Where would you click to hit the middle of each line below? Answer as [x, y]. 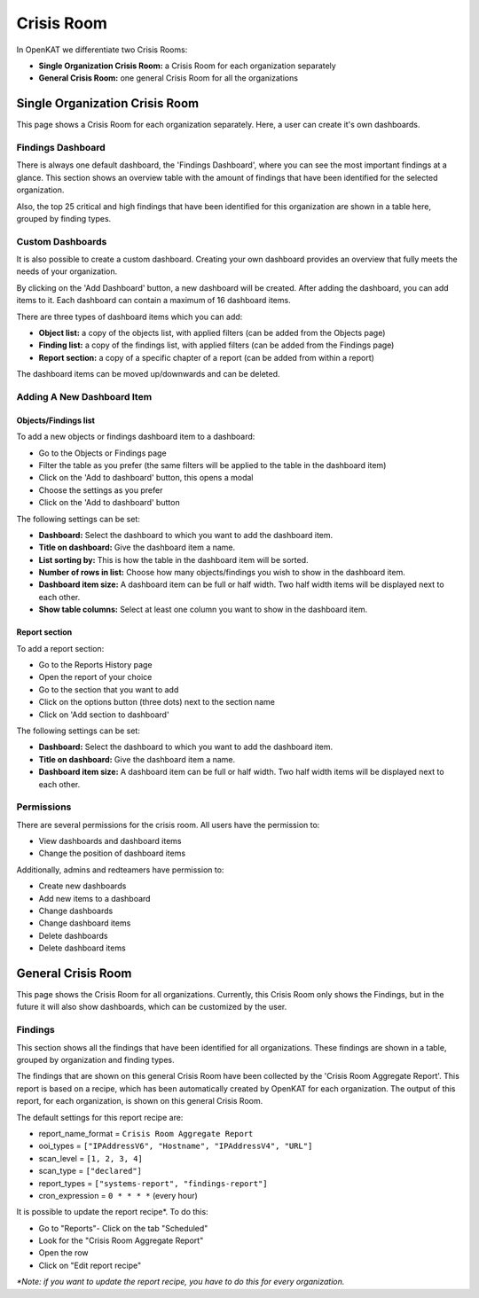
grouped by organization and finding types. [95, 1060]
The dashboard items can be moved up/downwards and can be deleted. [148, 374]
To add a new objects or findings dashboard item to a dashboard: [136, 437]
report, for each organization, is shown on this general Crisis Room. [140, 1101]
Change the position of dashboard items [112, 853]
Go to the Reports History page [95, 665]
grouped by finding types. [64, 218]
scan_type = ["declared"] [90, 1171]
